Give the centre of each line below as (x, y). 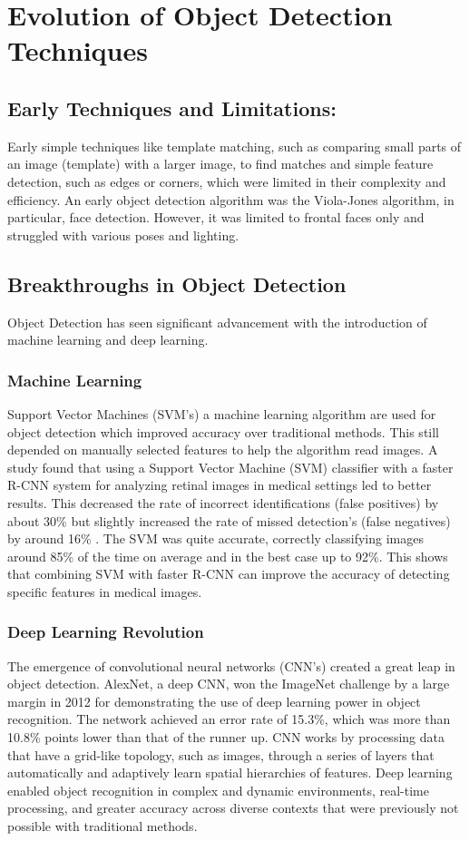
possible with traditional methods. (103, 826)
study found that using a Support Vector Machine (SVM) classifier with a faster (230, 467)
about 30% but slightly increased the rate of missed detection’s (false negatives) (229, 520)
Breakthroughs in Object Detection (177, 284)
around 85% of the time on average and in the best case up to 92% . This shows (228, 556)
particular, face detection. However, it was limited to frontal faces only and (216, 217)
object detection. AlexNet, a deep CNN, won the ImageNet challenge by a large (229, 684)
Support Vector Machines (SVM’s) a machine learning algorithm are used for (222, 413)
